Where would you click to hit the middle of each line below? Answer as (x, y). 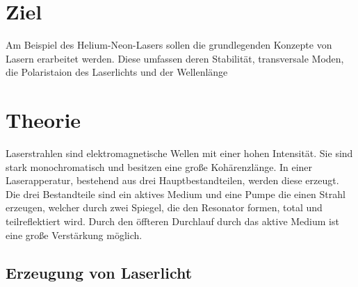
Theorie (43, 120)
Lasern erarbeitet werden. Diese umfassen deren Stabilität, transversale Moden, (175, 58)
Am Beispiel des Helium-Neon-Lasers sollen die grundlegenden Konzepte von (169, 45)
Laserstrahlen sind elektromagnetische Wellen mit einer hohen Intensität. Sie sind (179, 153)
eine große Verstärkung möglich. (74, 235)
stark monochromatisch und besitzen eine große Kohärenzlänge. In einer (159, 166)
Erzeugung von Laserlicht (99, 272)
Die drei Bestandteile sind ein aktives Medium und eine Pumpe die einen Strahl (176, 194)
